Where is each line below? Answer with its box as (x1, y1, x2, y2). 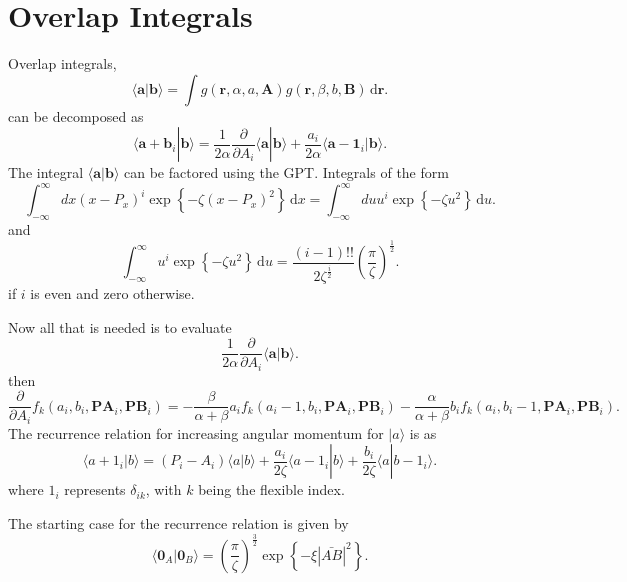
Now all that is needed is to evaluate (8, 316, 232, 337)
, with (145, 479, 182, 500)
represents (64, 479, 126, 500)
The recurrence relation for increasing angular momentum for (8, 422, 384, 443)
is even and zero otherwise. (30, 282, 195, 303)
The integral (8, 162, 84, 183)
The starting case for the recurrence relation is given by (8, 512, 349, 533)
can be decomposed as (8, 105, 144, 126)
